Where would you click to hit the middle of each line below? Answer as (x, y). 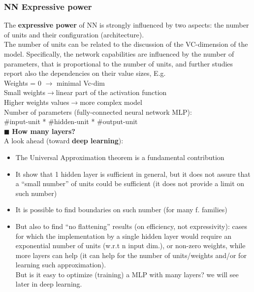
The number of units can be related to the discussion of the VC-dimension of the (126, 44)
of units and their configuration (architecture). (74, 34)
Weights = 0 (23, 82)
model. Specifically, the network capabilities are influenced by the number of (119, 54)
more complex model (111, 102)
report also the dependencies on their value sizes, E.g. (85, 73)
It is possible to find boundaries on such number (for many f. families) (121, 210)
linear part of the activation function (111, 92)
